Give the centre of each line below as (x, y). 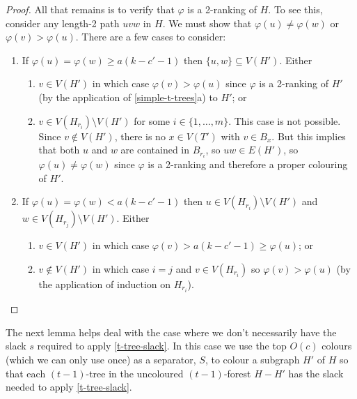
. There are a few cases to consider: (151, 37)
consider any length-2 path (63, 23)
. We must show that (207, 23)
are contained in (155, 150)
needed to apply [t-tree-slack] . (69, 387)
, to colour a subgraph (252, 359)
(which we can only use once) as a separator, (101, 359)
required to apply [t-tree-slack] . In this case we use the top (162, 346)
